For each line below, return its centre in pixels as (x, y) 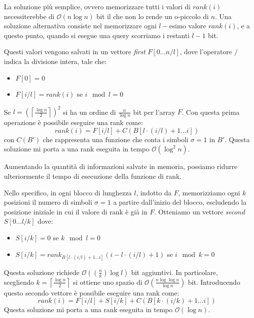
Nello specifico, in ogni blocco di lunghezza (68, 192)
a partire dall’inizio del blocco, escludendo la (180, 202)
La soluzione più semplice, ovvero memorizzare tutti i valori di (97, 6)
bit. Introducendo (214, 282)
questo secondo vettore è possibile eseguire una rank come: (92, 292)
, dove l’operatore (206, 52)
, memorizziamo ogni (209, 192)
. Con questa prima (211, 112)
